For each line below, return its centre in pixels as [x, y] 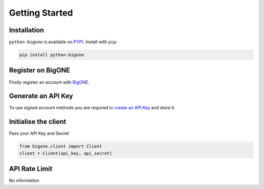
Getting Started [41, 13]
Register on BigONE [40, 70]
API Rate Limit [31, 169]
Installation [26, 30]
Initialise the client [38, 122]
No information [24, 181]
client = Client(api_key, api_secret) [66, 153]
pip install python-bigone [52, 55]
